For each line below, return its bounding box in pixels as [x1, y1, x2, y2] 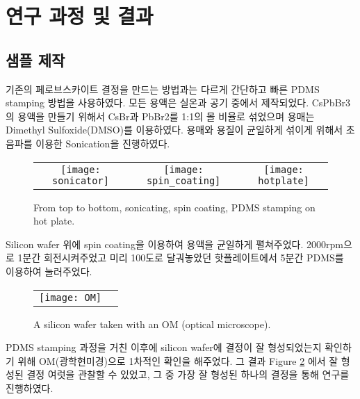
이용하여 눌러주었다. [6, 263, 92, 278]
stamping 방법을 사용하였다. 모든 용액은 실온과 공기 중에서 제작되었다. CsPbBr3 [6, 95, 351, 110]
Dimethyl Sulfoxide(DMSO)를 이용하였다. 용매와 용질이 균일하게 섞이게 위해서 [6, 122, 343, 137]
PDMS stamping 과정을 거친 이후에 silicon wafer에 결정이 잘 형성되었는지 [6, 340, 322, 355]
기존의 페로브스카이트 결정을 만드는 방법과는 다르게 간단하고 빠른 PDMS [6, 81, 320, 96]
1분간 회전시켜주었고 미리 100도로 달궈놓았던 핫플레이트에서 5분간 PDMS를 [17, 250, 344, 265]
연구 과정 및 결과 [6, 1, 154, 30]
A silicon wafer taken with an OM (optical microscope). [33, 316, 271, 331]
